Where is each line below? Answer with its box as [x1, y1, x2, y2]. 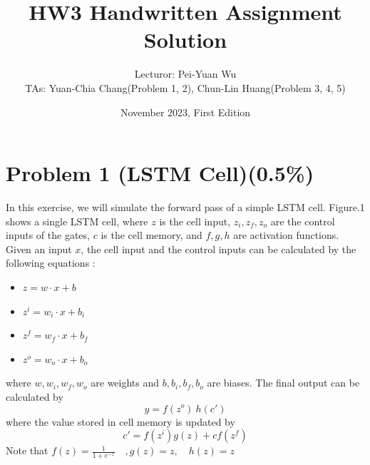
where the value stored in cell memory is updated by [6, 414, 235, 429]
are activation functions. [233, 228, 339, 242]
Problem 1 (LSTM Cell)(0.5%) [6, 158, 314, 188]
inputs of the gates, [6, 228, 90, 242]
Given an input [6, 241, 72, 256]
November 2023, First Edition [120, 104, 251, 119]
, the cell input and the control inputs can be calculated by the [81, 241, 356, 256]
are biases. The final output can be [207, 375, 360, 390]
